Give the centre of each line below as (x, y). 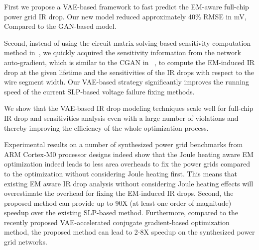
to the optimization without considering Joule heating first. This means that (121, 173)
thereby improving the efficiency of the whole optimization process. (106, 127)
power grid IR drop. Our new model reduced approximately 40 (100, 16)
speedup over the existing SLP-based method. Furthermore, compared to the (121, 212)
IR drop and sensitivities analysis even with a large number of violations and (121, 118)
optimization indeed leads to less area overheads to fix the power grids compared (127, 164)
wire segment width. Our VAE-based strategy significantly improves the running (127, 82)
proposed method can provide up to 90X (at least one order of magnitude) (118, 203)
